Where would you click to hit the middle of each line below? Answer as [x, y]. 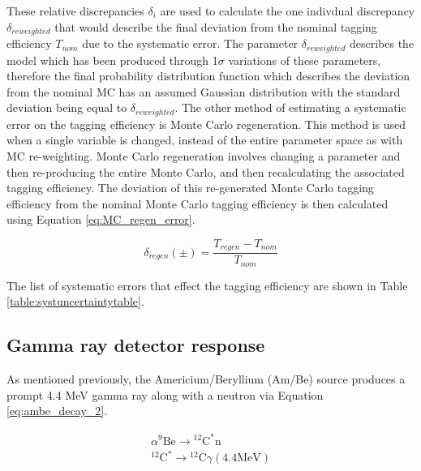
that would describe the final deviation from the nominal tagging [216, 26]
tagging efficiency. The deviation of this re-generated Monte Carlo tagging [190, 188]
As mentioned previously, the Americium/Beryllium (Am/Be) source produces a [206, 379]
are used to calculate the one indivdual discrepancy [288, 11]
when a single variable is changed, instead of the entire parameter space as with [205, 140]
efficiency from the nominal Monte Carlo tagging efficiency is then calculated [198, 203]
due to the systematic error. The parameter [190, 43]
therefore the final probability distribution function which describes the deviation [208, 76]
